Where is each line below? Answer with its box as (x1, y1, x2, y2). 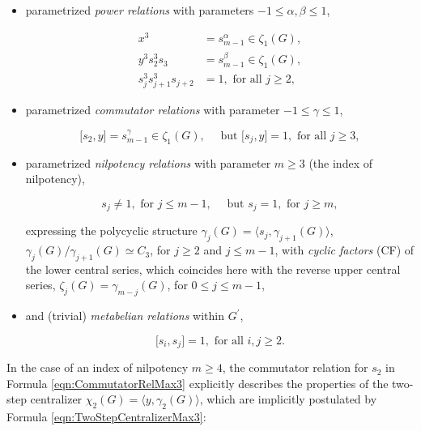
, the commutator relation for (222, 359, 368, 376)
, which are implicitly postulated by (199, 390, 377, 408)
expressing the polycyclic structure (25, 222, 198, 239)
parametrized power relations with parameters (25, 2, 254, 18)
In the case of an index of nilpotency (6, 359, 189, 376)
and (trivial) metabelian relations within (25, 307, 225, 324)
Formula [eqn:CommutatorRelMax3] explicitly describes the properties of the (6, 374, 389, 391)
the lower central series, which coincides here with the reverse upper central (25, 260, 401, 277)
